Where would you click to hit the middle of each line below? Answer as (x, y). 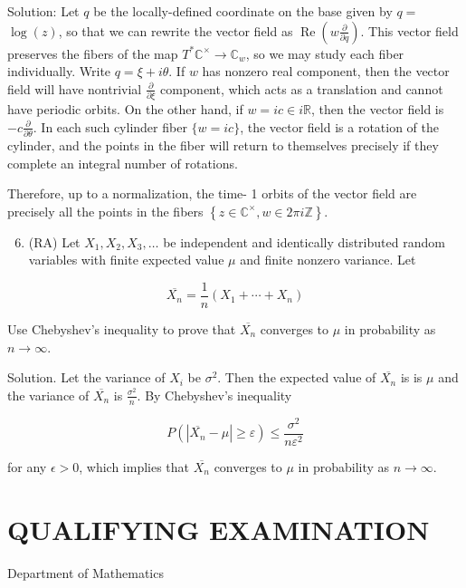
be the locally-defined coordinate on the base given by (243, 11)
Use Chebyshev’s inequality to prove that (122, 329)
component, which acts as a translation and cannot (302, 88)
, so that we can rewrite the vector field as (176, 30)
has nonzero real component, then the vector (326, 71)
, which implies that (134, 466)
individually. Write (59, 71)
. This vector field (409, 30)
